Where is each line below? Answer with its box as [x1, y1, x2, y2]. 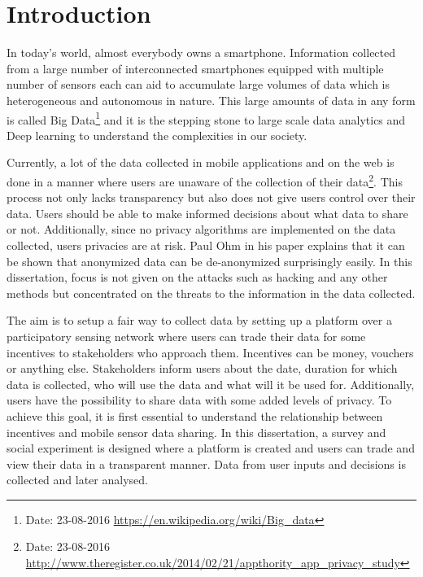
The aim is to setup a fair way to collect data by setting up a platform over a [7, 312, 392, 329]
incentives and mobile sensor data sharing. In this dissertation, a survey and [7, 423, 386, 440]
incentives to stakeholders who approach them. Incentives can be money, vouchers [7, 343, 414, 361]
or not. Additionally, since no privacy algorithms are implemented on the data [7, 221, 396, 238]
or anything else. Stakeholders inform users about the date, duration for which [7, 360, 398, 377]
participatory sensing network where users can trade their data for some [7, 327, 366, 344]
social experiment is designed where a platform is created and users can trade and [7, 439, 415, 457]
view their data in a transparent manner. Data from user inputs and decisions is [7, 455, 406, 472]
